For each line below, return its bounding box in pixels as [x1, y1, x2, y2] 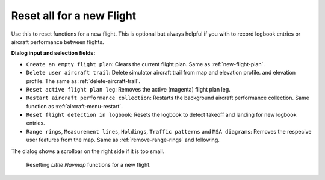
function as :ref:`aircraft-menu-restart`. [26, 102, 123, 110]
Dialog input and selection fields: [11, 49, 96, 57]
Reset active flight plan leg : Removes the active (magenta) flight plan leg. [26, 85, 231, 93]
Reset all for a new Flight [11, 9, 137, 22]
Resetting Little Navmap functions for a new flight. [26, 161, 151, 169]
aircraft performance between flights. [11, 38, 104, 45]
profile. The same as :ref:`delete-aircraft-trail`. [26, 77, 141, 84]
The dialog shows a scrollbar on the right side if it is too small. [11, 147, 165, 155]
